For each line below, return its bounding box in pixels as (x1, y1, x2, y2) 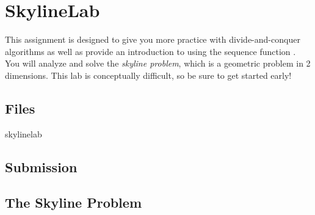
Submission (5, 157, 78, 176)
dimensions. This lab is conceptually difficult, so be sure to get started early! (5, 68, 292, 81)
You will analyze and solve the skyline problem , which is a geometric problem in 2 (5, 57, 311, 70)
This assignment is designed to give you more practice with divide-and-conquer (5, 33, 300, 46)
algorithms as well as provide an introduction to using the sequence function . (5, 45, 296, 57)
